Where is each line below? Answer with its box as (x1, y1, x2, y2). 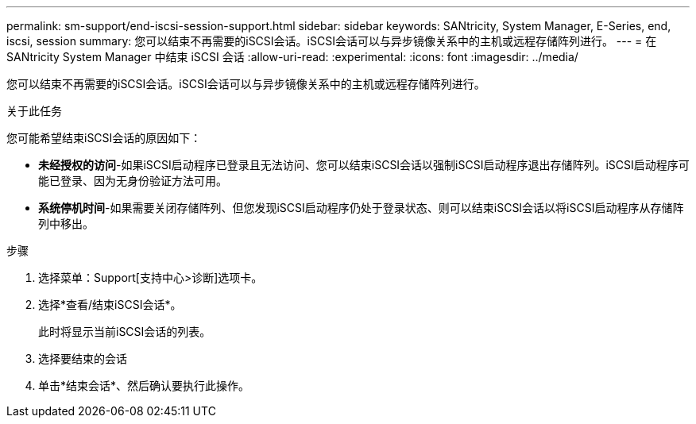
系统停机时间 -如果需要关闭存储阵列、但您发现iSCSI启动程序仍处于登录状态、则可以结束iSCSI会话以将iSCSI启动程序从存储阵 (38, 201, 684, 214)
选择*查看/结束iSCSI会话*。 (38, 298, 182, 311)
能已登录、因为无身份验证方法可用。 (38, 174, 227, 187)
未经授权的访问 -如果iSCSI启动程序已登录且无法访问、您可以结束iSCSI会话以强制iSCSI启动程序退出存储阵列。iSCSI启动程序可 (38, 158, 690, 172)
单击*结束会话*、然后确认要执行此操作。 (38, 379, 250, 392)
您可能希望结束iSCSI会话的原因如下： (6, 131, 202, 145)
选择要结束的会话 (38, 352, 127, 365)
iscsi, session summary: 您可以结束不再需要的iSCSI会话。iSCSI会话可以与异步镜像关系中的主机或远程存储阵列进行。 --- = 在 (6, 34, 657, 48)
